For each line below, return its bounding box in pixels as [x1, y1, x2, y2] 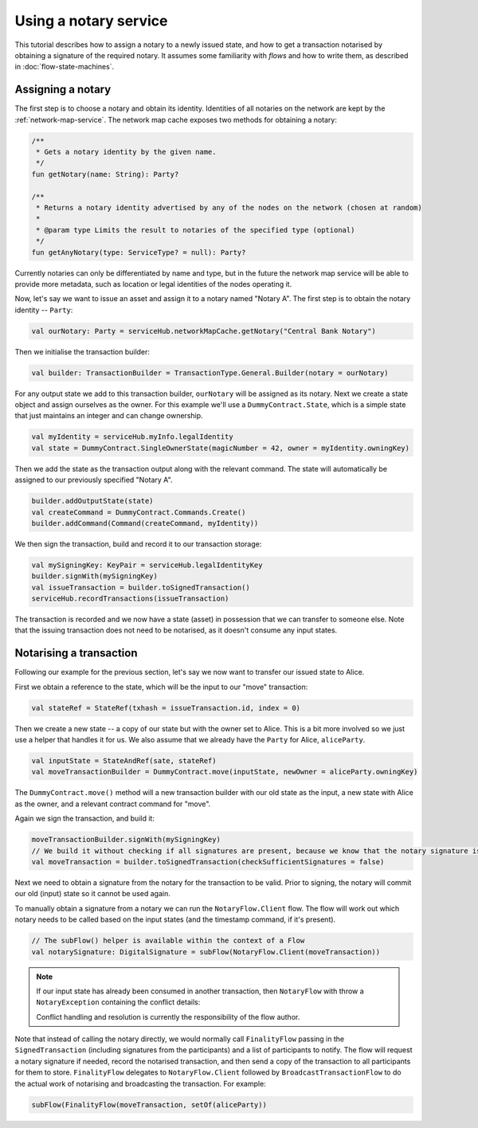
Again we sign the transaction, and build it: [14, 813, 155, 824]
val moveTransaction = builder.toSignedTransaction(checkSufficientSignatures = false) [31, 857, 385, 866]
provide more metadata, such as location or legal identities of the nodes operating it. [14, 279, 292, 288]
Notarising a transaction [14, 646, 139, 660]
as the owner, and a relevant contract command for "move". [14, 799, 211, 809]
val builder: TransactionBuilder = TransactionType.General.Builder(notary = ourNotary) [31, 368, 390, 378]
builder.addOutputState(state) [31, 496, 155, 506]
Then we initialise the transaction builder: [14, 347, 151, 356]
